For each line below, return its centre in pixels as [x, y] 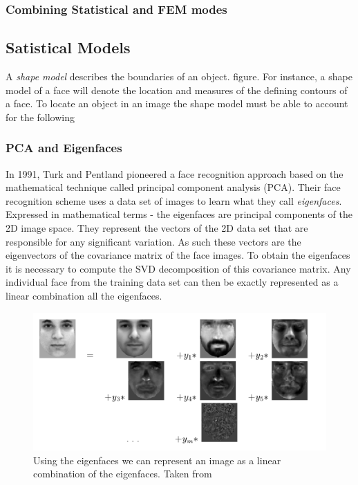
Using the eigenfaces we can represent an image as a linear [157, 460]
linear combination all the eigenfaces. [84, 295]
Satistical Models [68, 47]
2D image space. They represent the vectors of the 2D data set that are [157, 228]
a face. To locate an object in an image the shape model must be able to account [177, 103]
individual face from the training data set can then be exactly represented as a [172, 282]
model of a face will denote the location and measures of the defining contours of [177, 90]
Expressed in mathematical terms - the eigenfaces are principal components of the [179, 214]
